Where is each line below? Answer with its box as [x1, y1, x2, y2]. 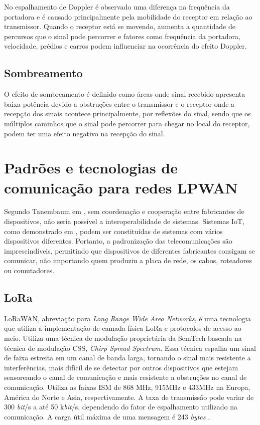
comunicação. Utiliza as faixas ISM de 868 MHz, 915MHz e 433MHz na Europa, [4, 381, 250, 392]
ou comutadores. [4, 265, 55, 276]
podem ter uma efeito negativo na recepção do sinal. [4, 128, 165, 138]
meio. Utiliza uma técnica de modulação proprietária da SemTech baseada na [4, 333, 242, 343]
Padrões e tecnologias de [4, 157, 178, 178]
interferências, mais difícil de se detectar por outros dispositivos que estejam [4, 362, 238, 372]
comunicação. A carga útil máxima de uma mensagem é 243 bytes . [4, 411, 210, 421]
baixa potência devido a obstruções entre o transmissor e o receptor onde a [4, 98, 235, 109]
